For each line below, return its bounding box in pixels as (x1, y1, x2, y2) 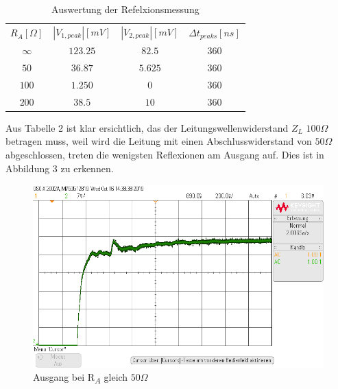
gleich (104, 370, 128, 384)
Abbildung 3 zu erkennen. (5, 161, 114, 175)
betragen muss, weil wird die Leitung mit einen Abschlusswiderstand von (5, 134, 312, 148)
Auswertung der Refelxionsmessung (51, 2, 200, 16)
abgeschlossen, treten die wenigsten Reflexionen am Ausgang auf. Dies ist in (5, 147, 324, 161)
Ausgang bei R (33, 370, 95, 384)
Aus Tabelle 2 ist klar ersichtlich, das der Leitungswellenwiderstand (5, 120, 289, 134)
